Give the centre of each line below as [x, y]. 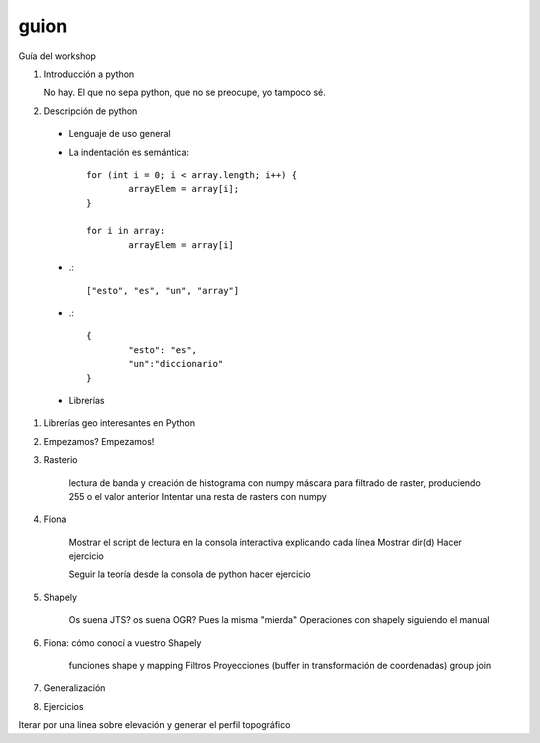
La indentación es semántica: [129, 152]
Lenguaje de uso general [119, 134]
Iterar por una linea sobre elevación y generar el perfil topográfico [154, 725]
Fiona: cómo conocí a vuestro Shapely [122, 642]
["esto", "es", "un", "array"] [163, 290]
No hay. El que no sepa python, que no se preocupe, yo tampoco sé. [185, 92]
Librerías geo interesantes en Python [119, 423]
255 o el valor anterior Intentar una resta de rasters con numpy [197, 496]
